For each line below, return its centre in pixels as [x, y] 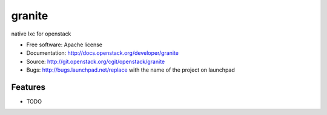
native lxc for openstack [41, 34]
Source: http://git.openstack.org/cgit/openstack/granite [96, 61]
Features [28, 87]
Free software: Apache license [64, 45]
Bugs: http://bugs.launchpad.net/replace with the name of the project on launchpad [131, 70]
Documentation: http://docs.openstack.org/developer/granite [102, 53]
